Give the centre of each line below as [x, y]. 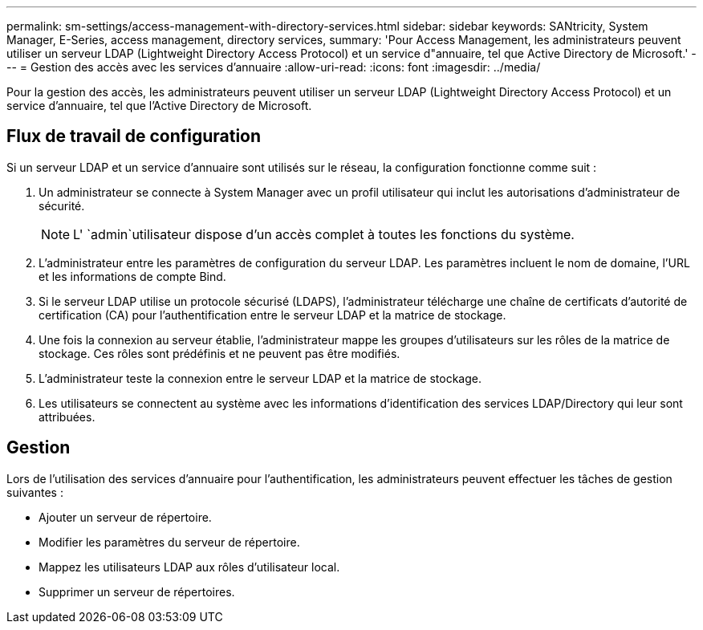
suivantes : [35, 492]
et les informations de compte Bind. [132, 276]
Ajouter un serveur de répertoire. [125, 517]
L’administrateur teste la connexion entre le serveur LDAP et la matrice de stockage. [260, 378]
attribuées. [67, 417]
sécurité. [62, 205]
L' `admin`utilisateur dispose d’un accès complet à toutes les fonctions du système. [324, 234]
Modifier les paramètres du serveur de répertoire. [169, 542]
